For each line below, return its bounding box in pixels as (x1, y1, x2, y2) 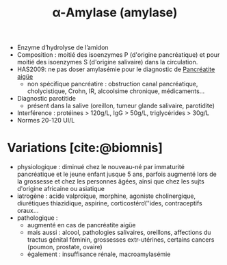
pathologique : (16, 214, 58, 222)
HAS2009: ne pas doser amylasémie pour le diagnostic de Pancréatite (16, 65, 215, 73)
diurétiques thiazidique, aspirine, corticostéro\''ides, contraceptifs (16, 199, 203, 207)
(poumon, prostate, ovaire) (27, 243, 103, 251)
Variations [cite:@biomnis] (7, 140, 163, 155)
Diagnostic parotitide (16, 94, 77, 103)
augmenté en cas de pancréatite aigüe (27, 221, 136, 229)
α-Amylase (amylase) (52, 5, 178, 21)
